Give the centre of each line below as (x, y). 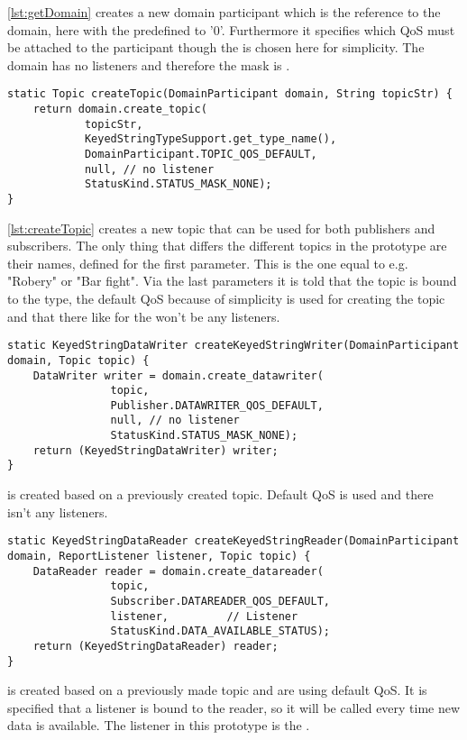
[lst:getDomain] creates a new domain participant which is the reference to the (224, 12)
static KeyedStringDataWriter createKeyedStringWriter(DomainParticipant (233, 346)
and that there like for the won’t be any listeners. (144, 316)
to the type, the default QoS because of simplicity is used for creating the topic (226, 298)
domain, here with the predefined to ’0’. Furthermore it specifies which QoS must (231, 29)
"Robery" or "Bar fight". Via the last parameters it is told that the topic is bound (232, 281)
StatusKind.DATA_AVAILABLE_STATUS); (220, 631)
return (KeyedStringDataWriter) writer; (156, 450)
